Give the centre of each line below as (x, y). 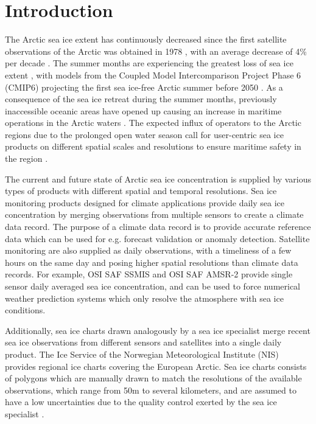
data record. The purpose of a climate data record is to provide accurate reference (158, 227)
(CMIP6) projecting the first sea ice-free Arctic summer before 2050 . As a (144, 87)
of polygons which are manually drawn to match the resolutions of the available (153, 378)
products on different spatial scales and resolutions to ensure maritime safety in (153, 146)
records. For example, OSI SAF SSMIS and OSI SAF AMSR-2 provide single (149, 274)
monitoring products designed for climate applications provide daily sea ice (145, 202)
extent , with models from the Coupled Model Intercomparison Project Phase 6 (153, 75)
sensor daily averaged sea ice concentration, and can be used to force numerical (153, 286)
